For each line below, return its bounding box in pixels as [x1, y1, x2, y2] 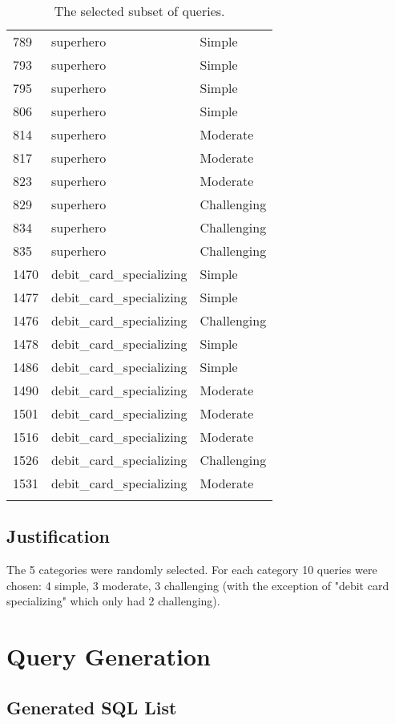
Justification [6, 524, 110, 548]
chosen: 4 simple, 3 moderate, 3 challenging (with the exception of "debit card [6, 576, 389, 593]
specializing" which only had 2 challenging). [6, 593, 220, 609]
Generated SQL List [6, 694, 177, 719]
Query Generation [6, 640, 211, 673]
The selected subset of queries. [54, 2, 225, 20]
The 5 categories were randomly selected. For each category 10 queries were [6, 561, 377, 578]
